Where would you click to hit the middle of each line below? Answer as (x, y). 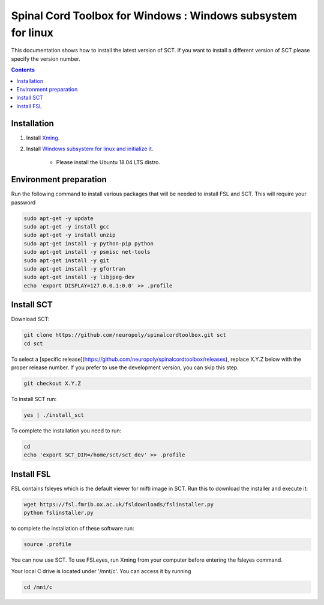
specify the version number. (46, 59)
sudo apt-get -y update (59, 218)
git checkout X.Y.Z (52, 384)
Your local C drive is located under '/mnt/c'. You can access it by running (101, 571)
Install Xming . (43, 138)
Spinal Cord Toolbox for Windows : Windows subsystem (154, 16)
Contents (23, 70)
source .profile (48, 545)
